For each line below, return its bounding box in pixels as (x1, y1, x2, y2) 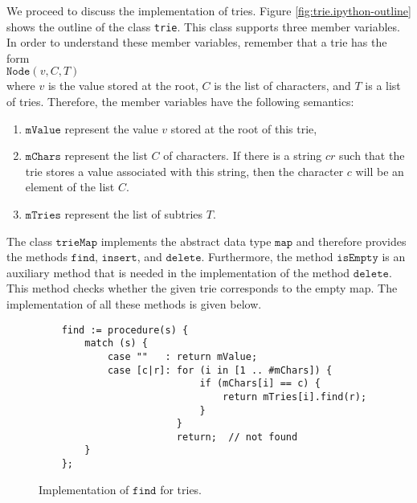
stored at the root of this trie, (170, 120, 317, 137)
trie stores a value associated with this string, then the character (25, 162, 344, 179)
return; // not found (176, 431, 298, 443)
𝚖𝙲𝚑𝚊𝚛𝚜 (25, 151, 61, 163)
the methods (6, 248, 67, 265)
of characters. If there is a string (163, 147, 322, 164)
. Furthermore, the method (201, 248, 333, 265)
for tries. (160, 481, 202, 497)
